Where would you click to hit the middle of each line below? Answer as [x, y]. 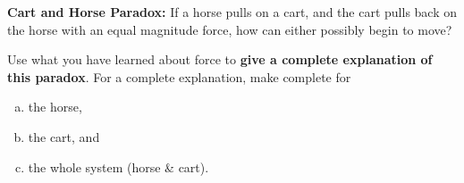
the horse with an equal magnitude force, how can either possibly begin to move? [230, 29]
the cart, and [64, 136]
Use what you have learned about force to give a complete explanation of [220, 59]
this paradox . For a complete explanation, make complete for [179, 76]
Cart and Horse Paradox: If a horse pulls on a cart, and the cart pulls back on [232, 12]
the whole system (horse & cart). [118, 166]
